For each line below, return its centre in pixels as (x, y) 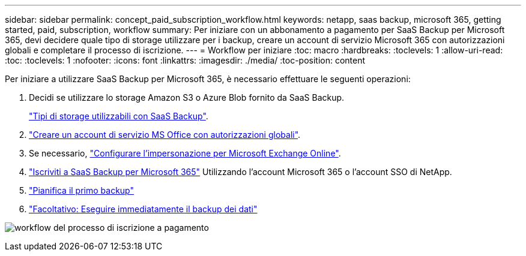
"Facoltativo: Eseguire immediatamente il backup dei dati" (143, 209)
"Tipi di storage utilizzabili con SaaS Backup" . (119, 116)
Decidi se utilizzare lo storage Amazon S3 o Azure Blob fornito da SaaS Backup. (187, 97)
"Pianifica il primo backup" (81, 190)
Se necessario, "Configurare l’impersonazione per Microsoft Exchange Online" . (185, 153)
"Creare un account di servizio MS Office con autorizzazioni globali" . (165, 135)
